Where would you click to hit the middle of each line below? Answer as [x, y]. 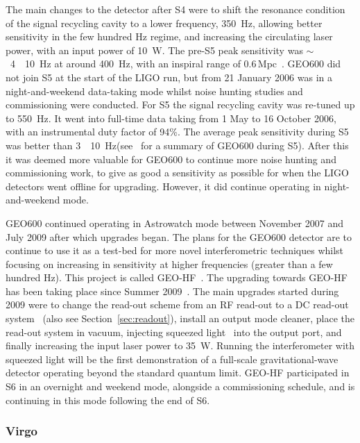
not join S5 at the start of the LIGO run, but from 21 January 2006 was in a [169, 77]
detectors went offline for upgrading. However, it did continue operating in [163, 186]
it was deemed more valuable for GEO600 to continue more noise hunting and [171, 159]
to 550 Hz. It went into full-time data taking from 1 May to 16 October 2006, [171, 118]
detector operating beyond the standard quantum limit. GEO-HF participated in [178, 373]
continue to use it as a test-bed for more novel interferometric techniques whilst [175, 250]
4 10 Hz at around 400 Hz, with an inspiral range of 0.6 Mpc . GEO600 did [175, 64]
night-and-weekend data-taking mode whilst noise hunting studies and [154, 91]
